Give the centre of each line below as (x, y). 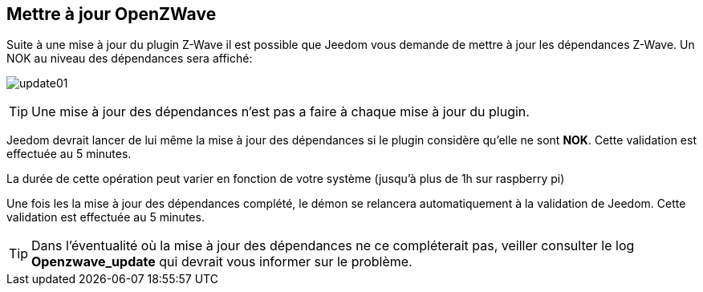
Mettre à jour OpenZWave (112, 14)
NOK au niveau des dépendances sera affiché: (130, 59)
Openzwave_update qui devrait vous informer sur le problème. (222, 262)
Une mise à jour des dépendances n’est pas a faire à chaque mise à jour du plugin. (280, 112)
